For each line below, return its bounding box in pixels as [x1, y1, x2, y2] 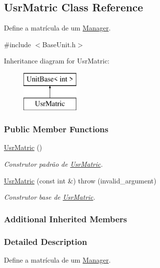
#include [4, 39, 31, 49]
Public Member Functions [4, 123, 109, 135]
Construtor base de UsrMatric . [4, 192, 95, 202]
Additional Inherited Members [4, 212, 127, 225]
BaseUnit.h [42, 39, 76, 49]
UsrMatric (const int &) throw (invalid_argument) [4, 175, 157, 185]
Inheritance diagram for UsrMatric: [4, 56, 110, 66]
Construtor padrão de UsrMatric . [4, 158, 103, 169]
